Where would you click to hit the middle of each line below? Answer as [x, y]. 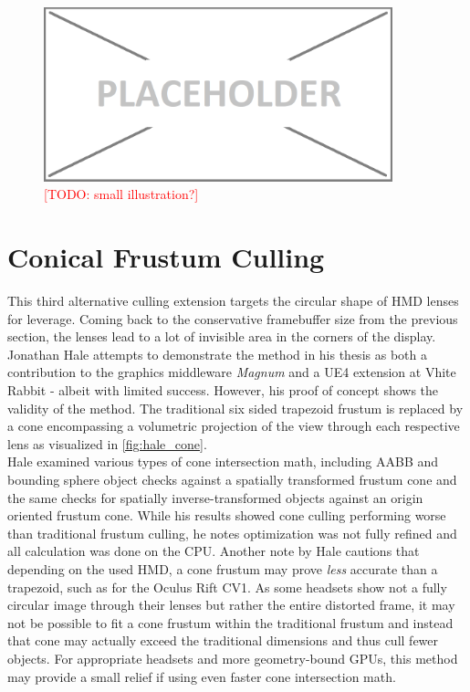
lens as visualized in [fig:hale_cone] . [107, 443]
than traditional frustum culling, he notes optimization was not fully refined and [232, 533]
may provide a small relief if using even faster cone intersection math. [202, 676]
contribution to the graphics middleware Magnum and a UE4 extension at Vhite [232, 372]
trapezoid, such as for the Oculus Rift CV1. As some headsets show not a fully [227, 587]
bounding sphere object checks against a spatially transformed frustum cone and [232, 480]
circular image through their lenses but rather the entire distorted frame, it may [231, 605]
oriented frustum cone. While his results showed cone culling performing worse [227, 515]
